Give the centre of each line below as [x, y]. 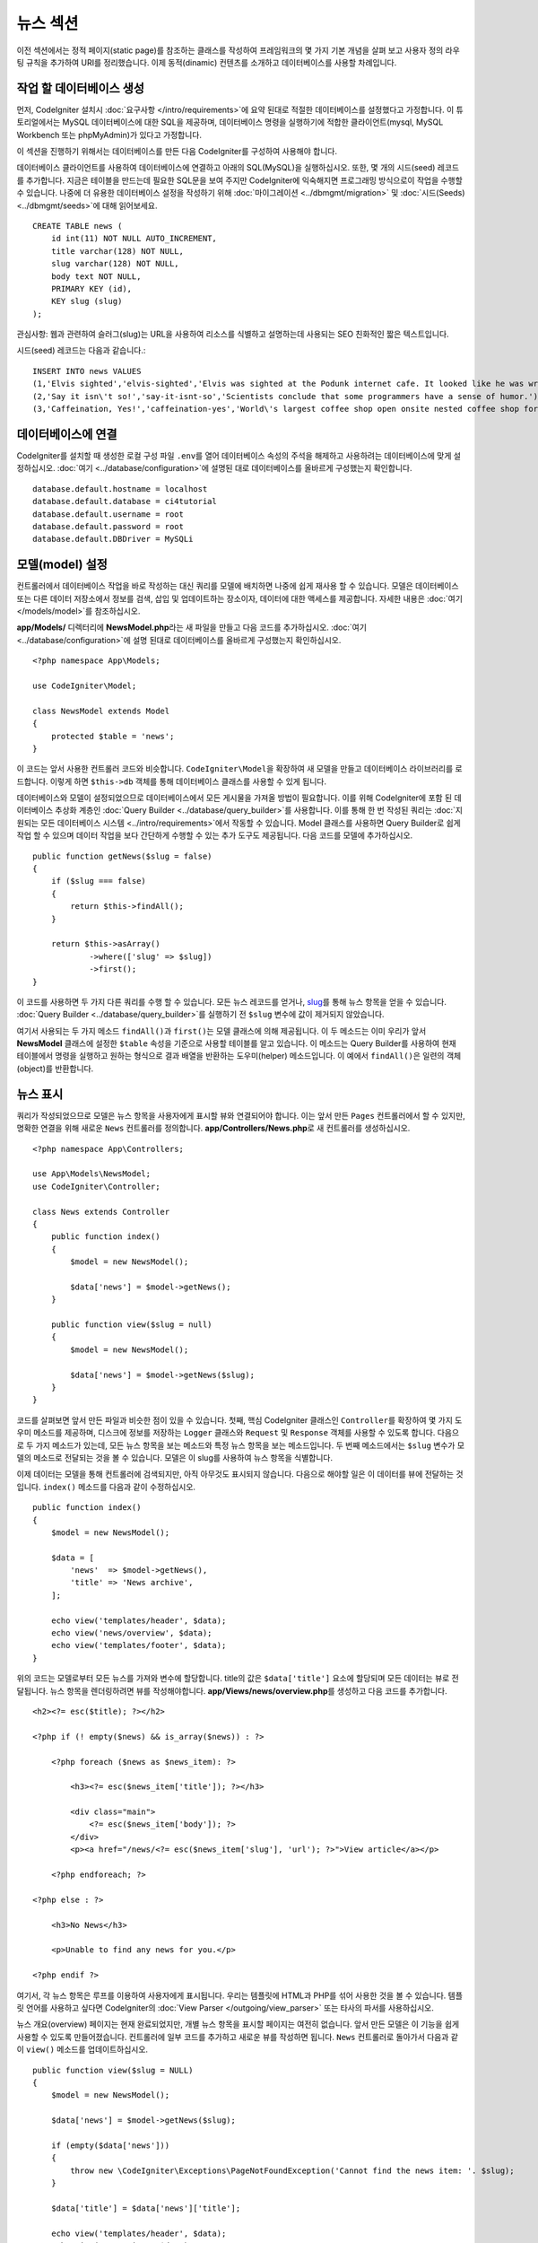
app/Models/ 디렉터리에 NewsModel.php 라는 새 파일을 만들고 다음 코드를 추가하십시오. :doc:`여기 [192, 627]
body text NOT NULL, [96, 276]
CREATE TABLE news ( [78, 226]
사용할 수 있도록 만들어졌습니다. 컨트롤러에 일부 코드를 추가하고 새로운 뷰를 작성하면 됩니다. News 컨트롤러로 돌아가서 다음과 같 [238, 2037]
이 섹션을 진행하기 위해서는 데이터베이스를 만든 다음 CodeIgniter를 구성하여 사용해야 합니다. [177, 152]
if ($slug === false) [99, 881]
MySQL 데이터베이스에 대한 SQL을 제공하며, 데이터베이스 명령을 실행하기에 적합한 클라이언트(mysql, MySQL [253, 122]
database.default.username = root [108, 514]
